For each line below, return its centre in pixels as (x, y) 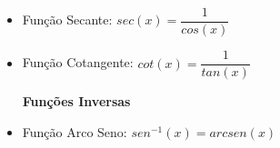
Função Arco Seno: (75, 131)
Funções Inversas (76, 101)
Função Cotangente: (78, 62)
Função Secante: (67, 20)
